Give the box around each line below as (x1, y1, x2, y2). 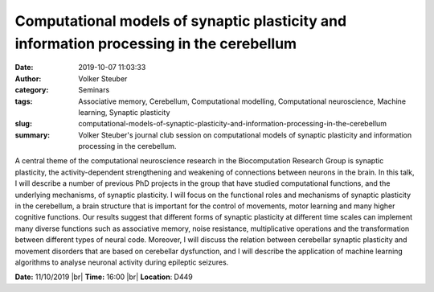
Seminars (78, 85, 110, 95)
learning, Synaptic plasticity (78, 107, 170, 117)
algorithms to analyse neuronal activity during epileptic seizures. (14, 257, 229, 267)
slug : (14, 119, 32, 129)
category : (14, 85, 49, 95)
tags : (14, 97, 33, 106)
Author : (14, 73, 42, 84)
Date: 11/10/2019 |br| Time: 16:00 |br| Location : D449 (14, 272, 193, 282)
